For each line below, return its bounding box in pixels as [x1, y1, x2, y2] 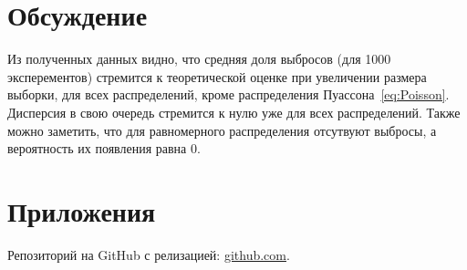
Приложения [7, 192, 156, 229]
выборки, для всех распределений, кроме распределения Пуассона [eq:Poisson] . [7, 85, 450, 104]
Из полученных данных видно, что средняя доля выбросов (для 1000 [7, 49, 391, 68]
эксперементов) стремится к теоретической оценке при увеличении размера [7, 67, 427, 86]
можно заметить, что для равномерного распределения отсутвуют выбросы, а [7, 120, 437, 140]
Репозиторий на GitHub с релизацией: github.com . [7, 244, 290, 264]
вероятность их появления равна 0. [7, 139, 201, 158]
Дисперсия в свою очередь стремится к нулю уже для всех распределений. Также [7, 102, 461, 121]
